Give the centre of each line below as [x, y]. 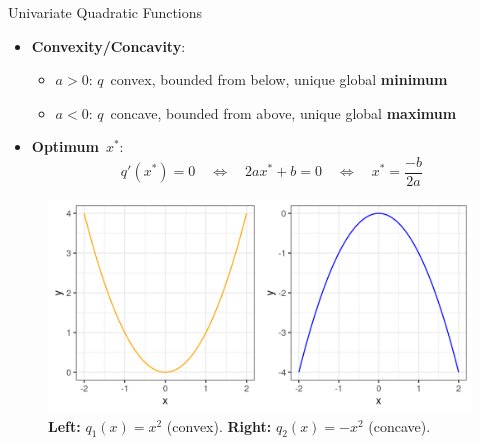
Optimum [65, 146]
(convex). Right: [219, 425]
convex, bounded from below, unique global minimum [279, 79]
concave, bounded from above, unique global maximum [283, 112]
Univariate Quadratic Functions [105, 12]
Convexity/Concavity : [108, 45]
